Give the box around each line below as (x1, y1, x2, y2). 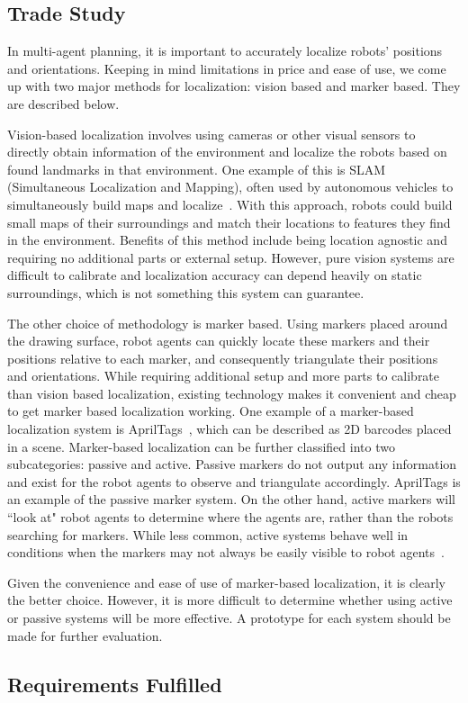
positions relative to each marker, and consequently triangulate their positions (7, 348, 438, 367)
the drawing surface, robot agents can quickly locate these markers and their (7, 331, 430, 350)
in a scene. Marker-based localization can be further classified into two (7, 437, 395, 455)
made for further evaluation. (7, 626, 163, 644)
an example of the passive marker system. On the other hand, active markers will (7, 490, 455, 509)
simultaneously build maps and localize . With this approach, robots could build (7, 194, 453, 213)
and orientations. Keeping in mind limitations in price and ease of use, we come (7, 59, 446, 77)
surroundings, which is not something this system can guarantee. (7, 283, 364, 302)
